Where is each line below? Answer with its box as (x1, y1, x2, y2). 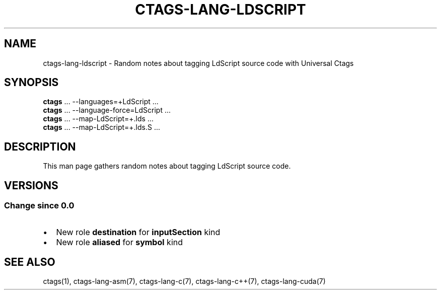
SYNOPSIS (4, 76, 59, 89)
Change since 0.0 (4, 200, 75, 211)
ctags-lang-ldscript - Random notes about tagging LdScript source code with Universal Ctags (43, 58, 354, 67)
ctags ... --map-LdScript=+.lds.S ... (43, 123, 161, 132)
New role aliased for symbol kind (56, 237, 183, 247)
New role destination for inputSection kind (56, 227, 220, 237)
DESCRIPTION (4, 140, 76, 153)
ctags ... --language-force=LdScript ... (43, 106, 171, 115)
